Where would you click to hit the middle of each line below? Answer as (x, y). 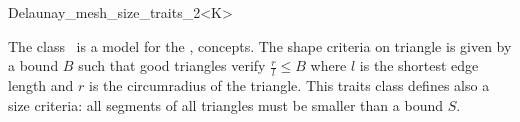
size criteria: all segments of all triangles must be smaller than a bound (225, 104)
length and (41, 85)
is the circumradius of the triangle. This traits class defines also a (289, 85)
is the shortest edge (419, 65)
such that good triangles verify (172, 65)
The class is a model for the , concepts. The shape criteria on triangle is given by (260, 45)
